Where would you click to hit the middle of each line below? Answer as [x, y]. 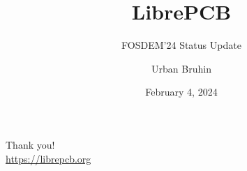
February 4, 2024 [181, 92]
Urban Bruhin [181, 68]
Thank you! [30, 144]
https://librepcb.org [48, 158]
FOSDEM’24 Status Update [181, 45]
